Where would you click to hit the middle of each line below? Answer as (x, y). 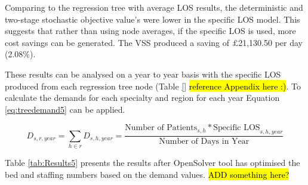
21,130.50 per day (270, 42)
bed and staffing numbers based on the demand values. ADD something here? (147, 174)
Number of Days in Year (204, 142)
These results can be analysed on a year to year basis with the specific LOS (143, 74)
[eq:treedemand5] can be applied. (65, 109)
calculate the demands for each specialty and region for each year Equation (142, 98)
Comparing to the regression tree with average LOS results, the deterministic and (154, 7)
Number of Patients (161, 128)
